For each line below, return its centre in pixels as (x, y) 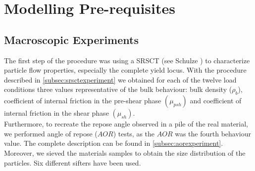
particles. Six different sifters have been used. (73, 162)
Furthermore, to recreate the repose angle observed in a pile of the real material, (126, 124)
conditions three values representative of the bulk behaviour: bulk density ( (118, 89)
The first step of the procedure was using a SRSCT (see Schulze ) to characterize (127, 60)
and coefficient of (216, 101)
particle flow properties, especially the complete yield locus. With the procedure (125, 70)
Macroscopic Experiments (71, 39)
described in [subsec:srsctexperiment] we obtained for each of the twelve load (120, 79)
